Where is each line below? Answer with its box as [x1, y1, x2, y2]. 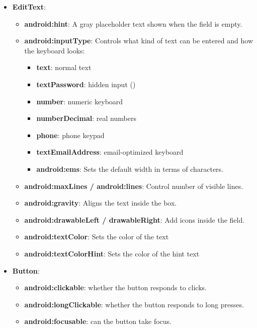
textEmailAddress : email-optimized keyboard [36, 147, 184, 157]
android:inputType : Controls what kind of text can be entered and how [24, 35, 253, 46]
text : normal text [36, 62, 92, 73]
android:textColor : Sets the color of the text [24, 231, 169, 242]
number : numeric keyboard [36, 96, 123, 106]
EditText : [12, 2, 46, 12]
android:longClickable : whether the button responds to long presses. [24, 299, 244, 309]
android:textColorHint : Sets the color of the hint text [24, 248, 200, 258]
